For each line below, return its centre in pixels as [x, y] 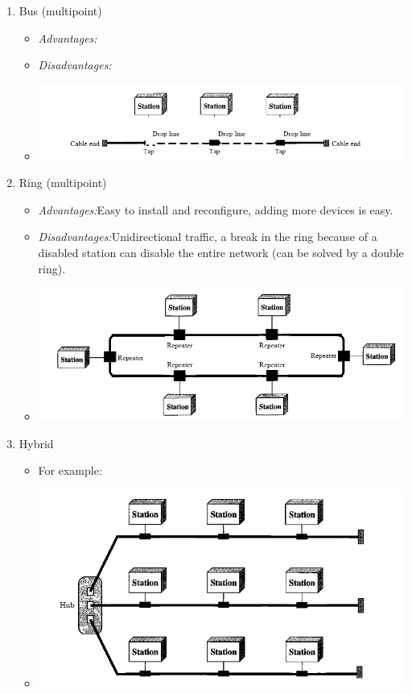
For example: [70, 470]
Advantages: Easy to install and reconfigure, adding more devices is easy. [216, 209]
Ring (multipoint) [63, 183]
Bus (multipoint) [60, 10]
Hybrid [36, 443]
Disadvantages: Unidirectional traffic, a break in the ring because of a [208, 237]
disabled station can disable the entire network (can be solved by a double [221, 252]
